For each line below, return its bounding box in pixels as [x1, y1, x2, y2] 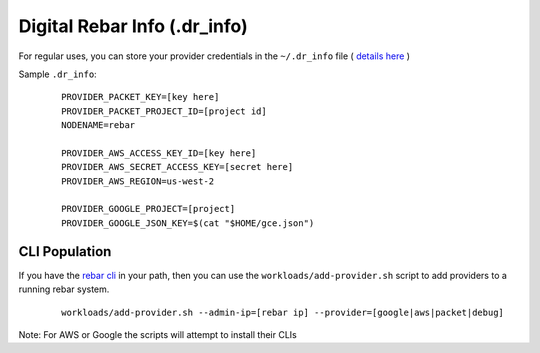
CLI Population [18, 243, 112, 260]
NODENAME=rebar [61, 120, 136, 131]
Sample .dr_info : [18, 68, 97, 80]
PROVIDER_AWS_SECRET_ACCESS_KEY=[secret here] [61, 161, 294, 173]
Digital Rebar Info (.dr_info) [18, 15, 249, 37]
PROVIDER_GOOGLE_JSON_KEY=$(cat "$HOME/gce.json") [61, 217, 315, 229]
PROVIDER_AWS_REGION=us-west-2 [61, 175, 215, 187]
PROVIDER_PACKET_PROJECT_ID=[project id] [61, 105, 267, 117]
